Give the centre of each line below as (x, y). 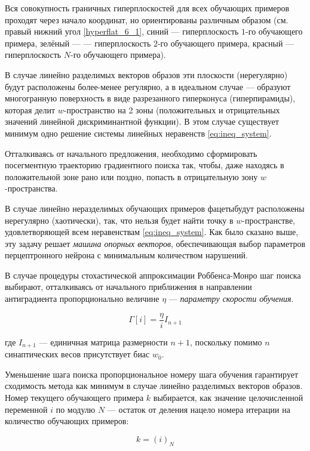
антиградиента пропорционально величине (82, 299)
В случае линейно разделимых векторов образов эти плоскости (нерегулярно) (146, 74)
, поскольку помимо (226, 342)
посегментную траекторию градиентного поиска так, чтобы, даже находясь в (145, 165)
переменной (26, 409)
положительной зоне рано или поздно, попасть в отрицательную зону (131, 176)
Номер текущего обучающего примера (74, 397)
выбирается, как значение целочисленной (228, 397)
